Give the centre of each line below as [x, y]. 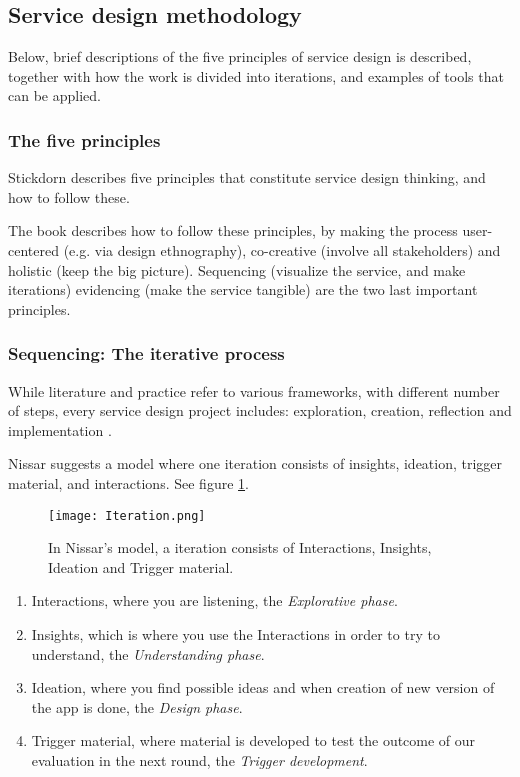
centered [33, 249]
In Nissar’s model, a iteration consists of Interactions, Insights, [240, 547]
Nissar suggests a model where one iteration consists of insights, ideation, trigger [255, 463]
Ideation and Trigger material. [141, 566]
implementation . [60, 429]
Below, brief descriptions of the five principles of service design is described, [240, 56]
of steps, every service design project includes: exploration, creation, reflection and [260, 410]
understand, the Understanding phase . [148, 653]
